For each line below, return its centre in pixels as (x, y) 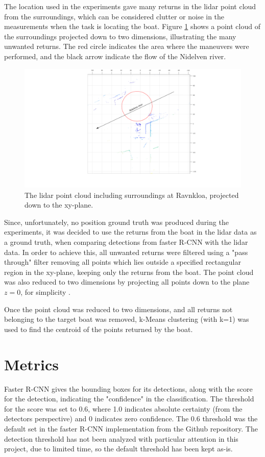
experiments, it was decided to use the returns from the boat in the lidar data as (130, 232)
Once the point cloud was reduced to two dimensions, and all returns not (118, 309)
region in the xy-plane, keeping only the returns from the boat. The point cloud (129, 272)
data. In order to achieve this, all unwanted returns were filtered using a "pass (126, 252)
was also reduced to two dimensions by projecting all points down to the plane (127, 282)
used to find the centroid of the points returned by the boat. (99, 329)
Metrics (32, 364)
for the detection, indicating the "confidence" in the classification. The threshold (129, 399)
